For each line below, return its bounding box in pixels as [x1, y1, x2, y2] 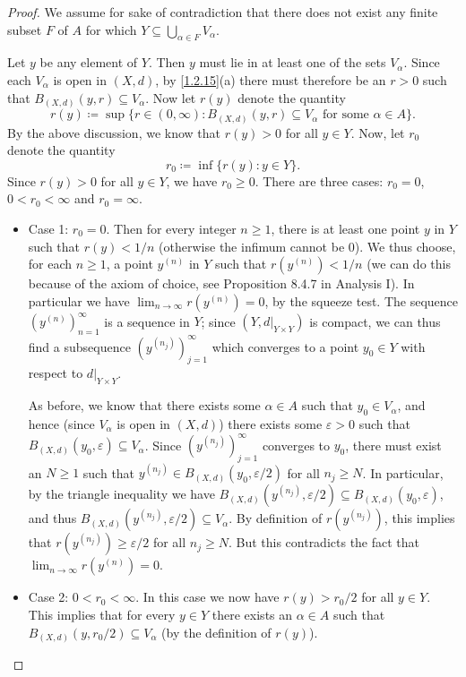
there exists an [211, 604, 293, 623]
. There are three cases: [255, 171, 384, 190]
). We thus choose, [354, 236, 456, 255]
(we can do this [367, 254, 451, 273]
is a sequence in [104, 312, 190, 330]
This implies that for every [28, 604, 176, 623]
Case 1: [28, 219, 69, 237]
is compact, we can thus [309, 312, 441, 330]
